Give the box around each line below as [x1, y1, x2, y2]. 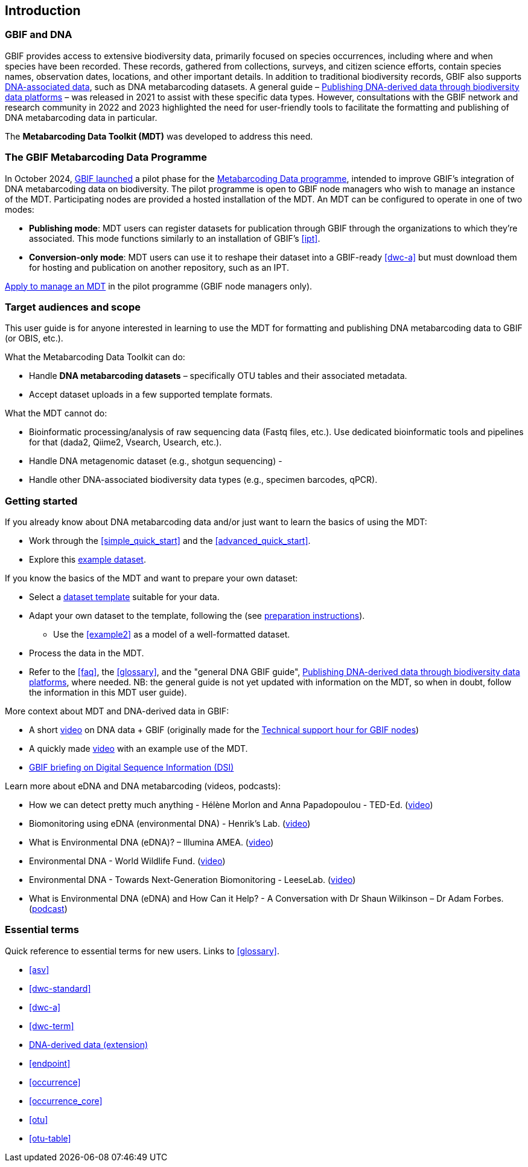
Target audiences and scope [5, 300, 141, 313]
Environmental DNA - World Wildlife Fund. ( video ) [29, 856, 226, 867]
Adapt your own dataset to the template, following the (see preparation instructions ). [29, 610, 365, 621]
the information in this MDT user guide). [29, 687, 187, 698]
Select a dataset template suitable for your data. [29, 592, 220, 603]
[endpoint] [29, 1058, 71, 1068]
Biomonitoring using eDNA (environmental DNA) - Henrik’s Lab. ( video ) [29, 818, 311, 829]
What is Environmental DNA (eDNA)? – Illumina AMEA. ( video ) [29, 837, 274, 848]
